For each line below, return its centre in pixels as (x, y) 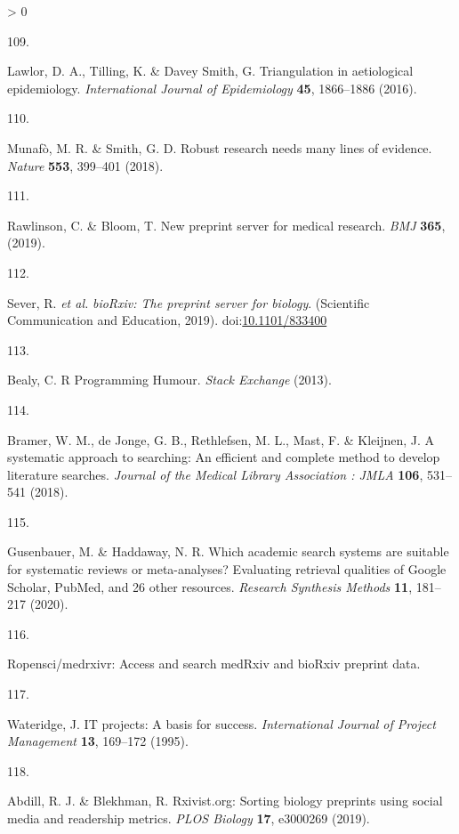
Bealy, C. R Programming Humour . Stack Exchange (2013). (169, 380)
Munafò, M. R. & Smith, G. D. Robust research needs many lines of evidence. (220, 147)
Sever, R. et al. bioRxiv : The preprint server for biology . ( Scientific (189, 302)
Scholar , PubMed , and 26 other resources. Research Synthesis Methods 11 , (210, 586)
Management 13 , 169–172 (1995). (98, 741)
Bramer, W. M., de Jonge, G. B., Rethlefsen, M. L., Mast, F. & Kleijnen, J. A (221, 439)
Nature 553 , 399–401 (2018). (85, 165)
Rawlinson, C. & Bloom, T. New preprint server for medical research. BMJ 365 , (226, 225)
